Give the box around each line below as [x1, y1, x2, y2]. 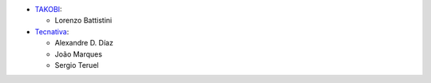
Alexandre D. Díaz [54, 38, 113, 48]
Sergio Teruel [54, 60, 99, 69]
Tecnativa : [34, 26, 69, 36]
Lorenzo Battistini [54, 16, 113, 26]
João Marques [54, 49, 103, 59]
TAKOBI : [34, 5, 63, 14]
